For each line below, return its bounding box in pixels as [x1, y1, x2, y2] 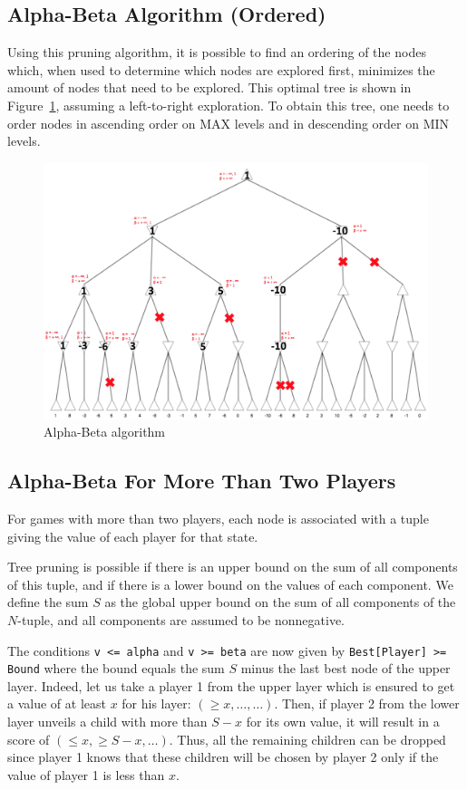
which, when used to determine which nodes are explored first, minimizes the [7, 60, 435, 79]
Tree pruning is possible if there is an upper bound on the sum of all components [7, 557, 458, 576]
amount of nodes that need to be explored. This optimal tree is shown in [7, 78, 412, 97]
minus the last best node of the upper [240, 659, 451, 678]
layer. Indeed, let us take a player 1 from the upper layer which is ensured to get [7, 676, 455, 695]
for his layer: [122, 694, 191, 713]
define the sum [7, 592, 89, 612]
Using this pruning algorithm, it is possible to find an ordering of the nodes [7, 43, 426, 62]
